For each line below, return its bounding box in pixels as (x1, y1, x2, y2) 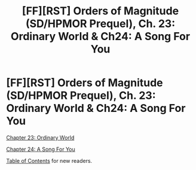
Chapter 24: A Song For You (6, 145, 76, 153)
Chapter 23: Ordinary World (6, 133, 75, 141)
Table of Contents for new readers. (6, 157, 93, 164)
